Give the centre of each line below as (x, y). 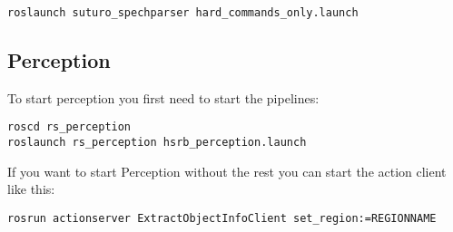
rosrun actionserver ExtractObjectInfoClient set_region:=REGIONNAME (222, 218)
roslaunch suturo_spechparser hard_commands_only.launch (183, 13)
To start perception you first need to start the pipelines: (163, 97)
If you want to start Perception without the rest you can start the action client (227, 171)
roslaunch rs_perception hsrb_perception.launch (157, 143)
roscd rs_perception (69, 127)
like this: (31, 189)
